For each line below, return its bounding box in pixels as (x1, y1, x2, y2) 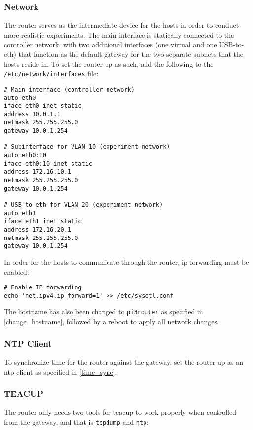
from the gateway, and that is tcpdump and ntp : (4, 416, 149, 427)
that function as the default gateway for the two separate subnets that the (18, 49, 243, 59)
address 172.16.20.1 (4, 226, 72, 233)
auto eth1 (4, 209, 36, 217)
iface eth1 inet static (4, 218, 82, 225)
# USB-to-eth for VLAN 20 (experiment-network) (4, 201, 163, 209)
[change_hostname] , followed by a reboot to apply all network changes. (4, 316, 219, 327)
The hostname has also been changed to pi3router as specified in (4, 306, 203, 317)
